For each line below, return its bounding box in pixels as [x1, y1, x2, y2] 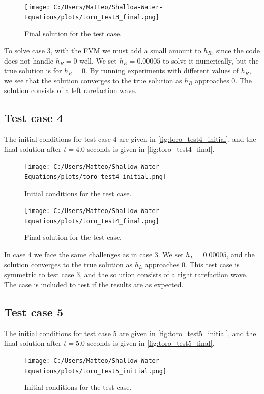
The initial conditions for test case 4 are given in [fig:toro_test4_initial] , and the [4, 134, 256, 144]
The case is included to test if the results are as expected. [4, 279, 184, 289]
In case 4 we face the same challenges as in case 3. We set [4, 249, 184, 260]
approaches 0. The [195, 75, 252, 85]
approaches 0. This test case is [144, 259, 240, 269]
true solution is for [4, 65, 62, 76]
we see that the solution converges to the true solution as [4, 75, 182, 85]
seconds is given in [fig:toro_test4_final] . [87, 143, 215, 154]
